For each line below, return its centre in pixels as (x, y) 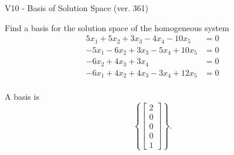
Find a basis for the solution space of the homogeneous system (117, 27)
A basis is (22, 97)
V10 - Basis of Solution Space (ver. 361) (77, 8)
